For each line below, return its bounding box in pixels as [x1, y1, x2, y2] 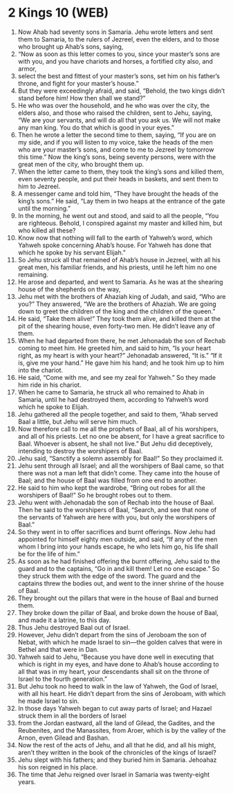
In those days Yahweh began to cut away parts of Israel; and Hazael [17, 704, 212, 712]
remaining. [17, 270, 49, 278]
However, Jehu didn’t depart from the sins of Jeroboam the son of [17, 630, 207, 639]
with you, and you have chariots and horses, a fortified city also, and [17, 57, 214, 65]
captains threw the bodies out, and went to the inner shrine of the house [17, 579, 224, 587]
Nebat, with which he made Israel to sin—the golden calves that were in [17, 638, 223, 646]
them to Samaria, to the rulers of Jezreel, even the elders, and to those [17, 35, 220, 43]
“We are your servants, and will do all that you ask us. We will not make [17, 116, 221, 124]
